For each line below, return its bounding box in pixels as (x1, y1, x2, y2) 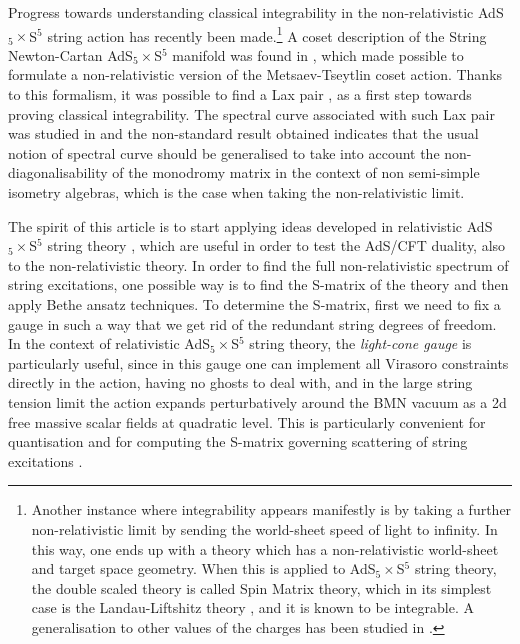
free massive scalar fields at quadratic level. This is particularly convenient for (8, 411, 486, 432)
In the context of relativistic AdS (8, 333, 210, 354)
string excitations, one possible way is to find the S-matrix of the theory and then (8, 274, 509, 295)
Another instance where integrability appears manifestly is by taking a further (31, 499, 512, 520)
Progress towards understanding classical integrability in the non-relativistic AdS (8, 2, 504, 22)
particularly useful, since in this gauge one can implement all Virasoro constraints (8, 352, 509, 373)
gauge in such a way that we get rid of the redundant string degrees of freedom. (8, 313, 497, 334)
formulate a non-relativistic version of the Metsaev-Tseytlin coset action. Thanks (8, 64, 503, 85)
